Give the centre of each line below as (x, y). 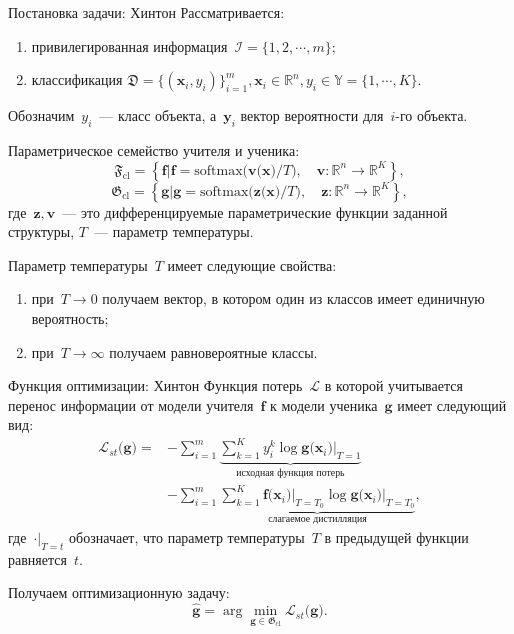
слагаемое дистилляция (317, 519)
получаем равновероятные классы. (213, 351)
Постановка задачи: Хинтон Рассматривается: (146, 12)
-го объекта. (431, 115)
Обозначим (41, 115)
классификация (77, 79)
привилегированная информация (129, 45)
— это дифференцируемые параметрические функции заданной (255, 211)
